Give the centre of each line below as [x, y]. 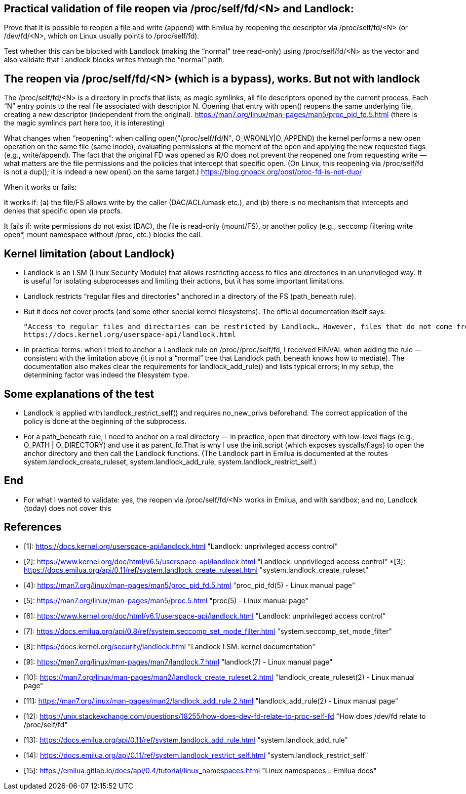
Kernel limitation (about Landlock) [89, 253]
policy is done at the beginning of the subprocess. [105, 421]
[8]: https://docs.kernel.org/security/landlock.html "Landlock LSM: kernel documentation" [170, 646]
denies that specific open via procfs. [63, 211]
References [33, 527]
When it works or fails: [40, 187]
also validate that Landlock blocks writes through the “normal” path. [114, 60]
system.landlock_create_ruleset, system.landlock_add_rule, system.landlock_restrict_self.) [170, 461]
